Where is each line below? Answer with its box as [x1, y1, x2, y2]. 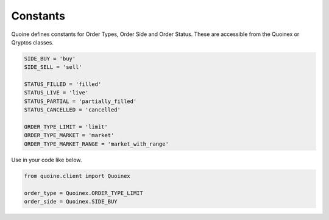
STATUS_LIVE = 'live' [24, 89, 89, 96]
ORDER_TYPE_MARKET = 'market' [24, 132, 115, 139]
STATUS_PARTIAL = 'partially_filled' [24, 98, 137, 105]
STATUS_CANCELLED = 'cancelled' [24, 107, 121, 113]
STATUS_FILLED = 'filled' [24, 81, 102, 88]
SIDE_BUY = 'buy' [24, 55, 76, 62]
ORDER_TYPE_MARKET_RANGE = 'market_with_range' [24, 140, 169, 147]
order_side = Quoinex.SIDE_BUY [24, 198, 118, 205]
